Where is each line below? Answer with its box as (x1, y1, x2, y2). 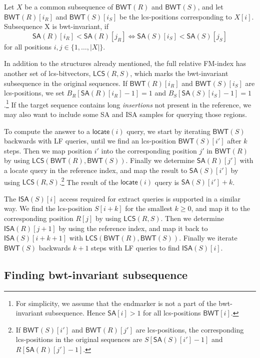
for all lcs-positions (143, 307, 201, 318)
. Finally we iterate (179, 232, 237, 243)
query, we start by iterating (126, 125, 210, 136)
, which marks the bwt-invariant (130, 67, 228, 78)
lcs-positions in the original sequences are (15, 334, 142, 344)
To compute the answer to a (4, 125, 90, 136)
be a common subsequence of (24, 1, 113, 11)
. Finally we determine (125, 155, 195, 165)
